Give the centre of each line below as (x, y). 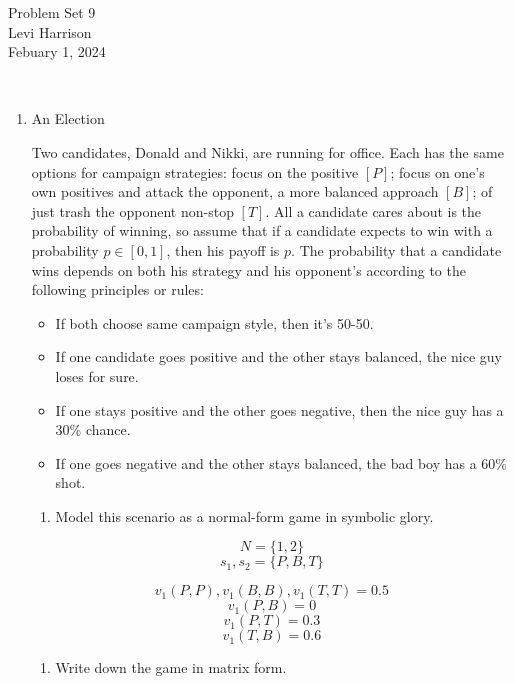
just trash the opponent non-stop (132, 210)
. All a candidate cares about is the (373, 210)
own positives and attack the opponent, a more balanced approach (235, 191)
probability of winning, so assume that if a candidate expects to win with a (262, 230)
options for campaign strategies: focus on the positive (195, 171)
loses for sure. (97, 375)
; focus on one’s (437, 171)
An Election (68, 118)
